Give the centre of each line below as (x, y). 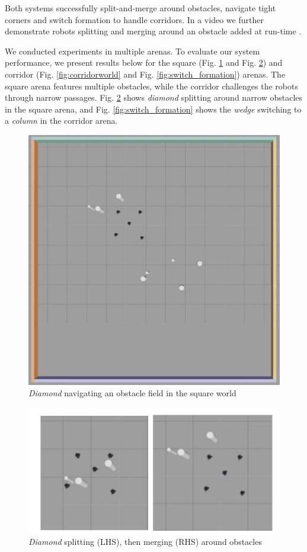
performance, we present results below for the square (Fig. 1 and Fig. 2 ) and (144, 62)
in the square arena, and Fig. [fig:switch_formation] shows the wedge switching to (153, 109)
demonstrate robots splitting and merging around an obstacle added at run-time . (153, 31)
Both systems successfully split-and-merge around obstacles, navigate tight (140, 8)
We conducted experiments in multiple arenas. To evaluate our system (132, 51)
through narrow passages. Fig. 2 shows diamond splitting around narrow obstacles (154, 97)
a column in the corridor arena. (61, 121)
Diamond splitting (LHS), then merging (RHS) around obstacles (145, 542)
